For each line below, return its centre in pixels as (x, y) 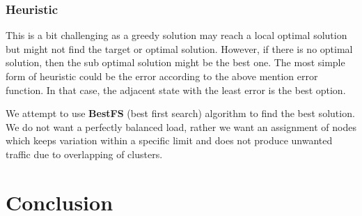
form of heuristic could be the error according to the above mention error (162, 76)
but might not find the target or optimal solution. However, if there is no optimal (179, 48)
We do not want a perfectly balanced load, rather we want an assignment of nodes (181, 126)
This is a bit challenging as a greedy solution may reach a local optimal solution (176, 35)
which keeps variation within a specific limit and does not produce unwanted (169, 140)
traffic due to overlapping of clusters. (84, 154)
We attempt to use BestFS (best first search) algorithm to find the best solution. (180, 113)
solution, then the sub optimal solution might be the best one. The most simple (175, 62)
